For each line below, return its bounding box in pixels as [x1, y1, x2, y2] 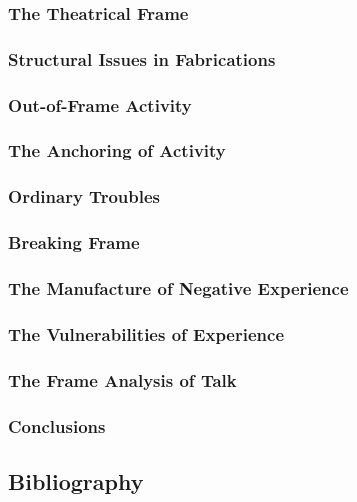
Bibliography [8, 465, 144, 496]
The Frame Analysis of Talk [8, 367, 237, 392]
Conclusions [8, 413, 106, 438]
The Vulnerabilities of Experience [8, 321, 285, 346]
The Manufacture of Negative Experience [8, 275, 349, 300]
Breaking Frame [8, 230, 140, 255]
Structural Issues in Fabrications [8, 46, 276, 71]
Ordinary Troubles [8, 184, 160, 209]
